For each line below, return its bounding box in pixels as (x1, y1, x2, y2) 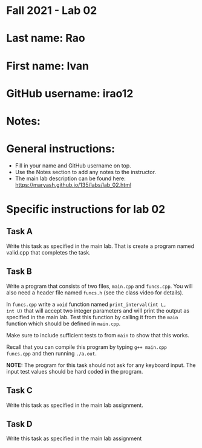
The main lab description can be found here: (15, 175, 126, 182)
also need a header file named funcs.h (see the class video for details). (6, 288, 184, 296)
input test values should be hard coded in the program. (6, 368, 143, 375)
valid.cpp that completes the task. (6, 248, 91, 256)
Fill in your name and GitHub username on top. (15, 161, 131, 169)
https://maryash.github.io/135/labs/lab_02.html (15, 181, 132, 188)
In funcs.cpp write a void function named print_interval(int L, (6, 300, 167, 308)
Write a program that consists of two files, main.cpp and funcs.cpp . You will (6, 282, 193, 290)
